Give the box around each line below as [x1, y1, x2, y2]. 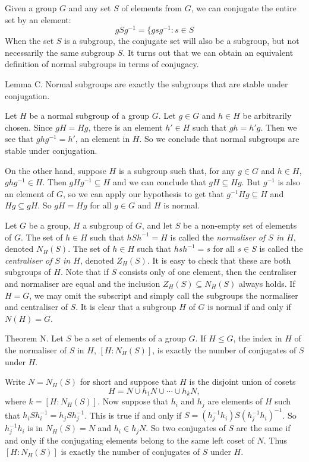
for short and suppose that [80, 375, 177, 388]
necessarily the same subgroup [5, 46, 115, 58]
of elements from [121, 2, 182, 14]
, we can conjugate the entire [191, 2, 297, 14]
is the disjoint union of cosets [189, 375, 296, 388]
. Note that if [60, 265, 109, 278]
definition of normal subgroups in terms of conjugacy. [5, 58, 199, 70]
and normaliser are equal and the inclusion [5, 277, 160, 289]
